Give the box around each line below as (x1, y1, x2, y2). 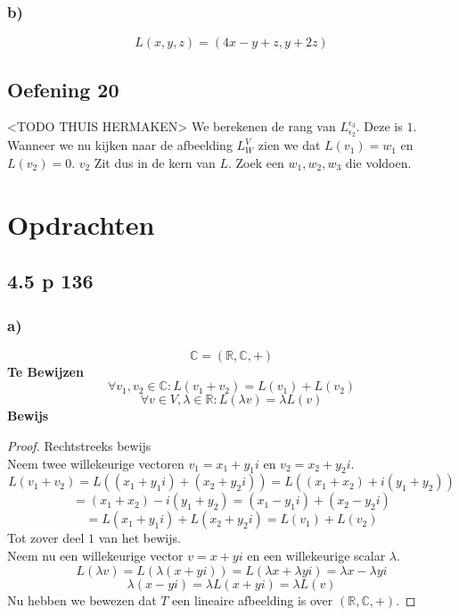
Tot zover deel (7, 529, 85, 547)
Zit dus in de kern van (94, 153, 216, 171)
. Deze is (356, 117, 403, 136)
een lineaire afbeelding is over (172, 590, 333, 609)
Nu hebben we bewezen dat (7, 590, 157, 609)
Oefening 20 (7, 75, 119, 103)
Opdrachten (7, 205, 155, 242)
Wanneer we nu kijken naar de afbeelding (7, 136, 233, 154)
